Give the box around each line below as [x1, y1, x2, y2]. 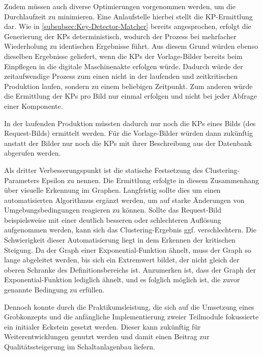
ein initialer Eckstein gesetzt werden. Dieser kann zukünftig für [4, 321, 201, 332]
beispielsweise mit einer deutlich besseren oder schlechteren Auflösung [4, 214, 221, 225]
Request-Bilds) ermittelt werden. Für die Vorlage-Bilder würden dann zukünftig [4, 128, 253, 138]
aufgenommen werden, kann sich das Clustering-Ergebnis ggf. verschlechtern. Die [4, 224, 257, 235]
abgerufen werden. [4, 147, 61, 158]
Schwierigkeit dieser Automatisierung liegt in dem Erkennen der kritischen [4, 234, 236, 245]
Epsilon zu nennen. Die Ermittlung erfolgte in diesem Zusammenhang [41, 174, 259, 185]
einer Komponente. [4, 100, 63, 111]
